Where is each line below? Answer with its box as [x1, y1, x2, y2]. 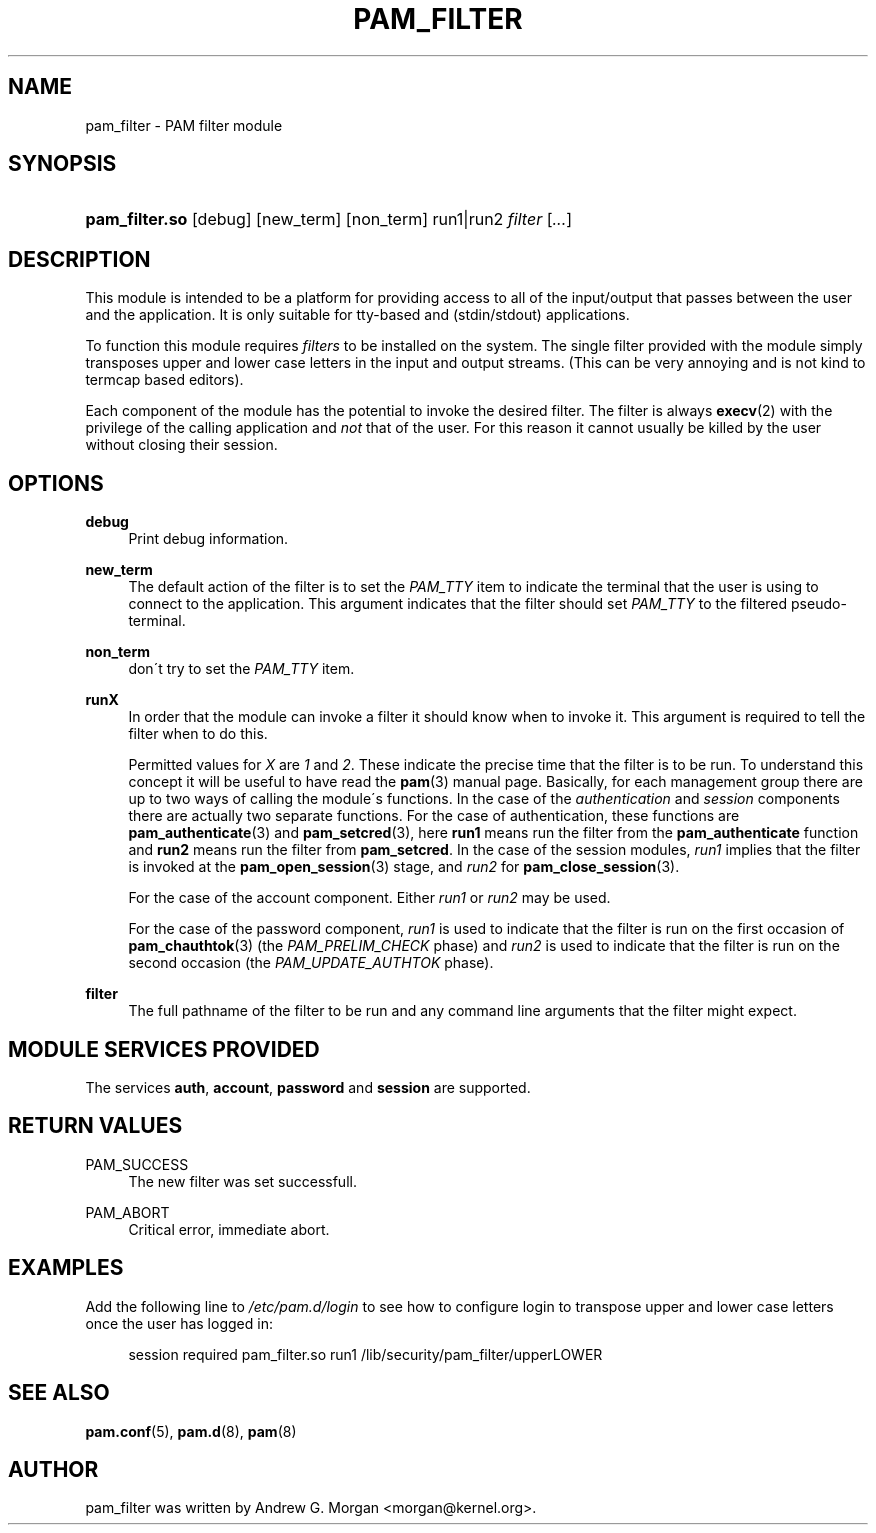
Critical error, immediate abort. [128, 1220, 330, 1238]
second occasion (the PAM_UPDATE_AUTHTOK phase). [128, 954, 494, 972]
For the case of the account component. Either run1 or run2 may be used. [128, 889, 611, 907]
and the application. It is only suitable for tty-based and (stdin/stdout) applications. [85, 306, 630, 324]
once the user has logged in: [85, 1314, 273, 1332]
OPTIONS [8, 470, 104, 496]
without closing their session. [85, 436, 278, 454]
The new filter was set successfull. [128, 1172, 357, 1190]
